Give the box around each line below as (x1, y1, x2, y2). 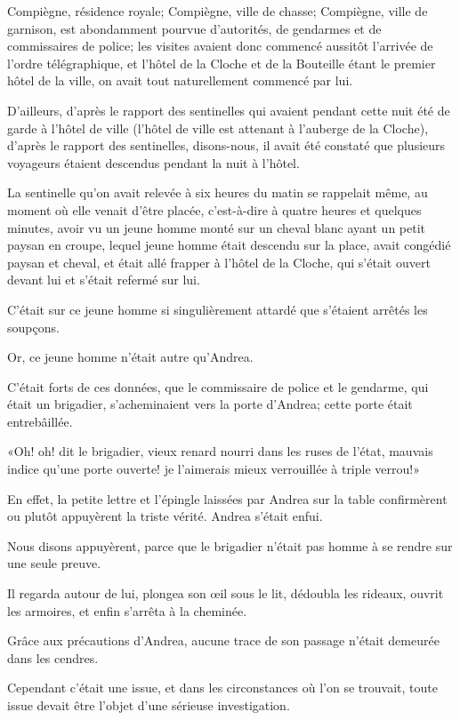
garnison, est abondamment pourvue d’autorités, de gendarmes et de (7, 19, 382, 37)
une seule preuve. (7, 554, 101, 572)
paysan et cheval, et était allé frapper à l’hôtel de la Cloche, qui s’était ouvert (7, 252, 431, 271)
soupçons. (7, 317, 60, 336)
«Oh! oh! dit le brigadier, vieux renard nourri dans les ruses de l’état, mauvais (7, 442, 433, 460)
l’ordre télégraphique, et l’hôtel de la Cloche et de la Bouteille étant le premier (7, 53, 436, 72)
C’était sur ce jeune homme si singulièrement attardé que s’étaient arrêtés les (7, 300, 428, 318)
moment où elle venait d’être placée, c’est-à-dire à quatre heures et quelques (7, 200, 422, 219)
